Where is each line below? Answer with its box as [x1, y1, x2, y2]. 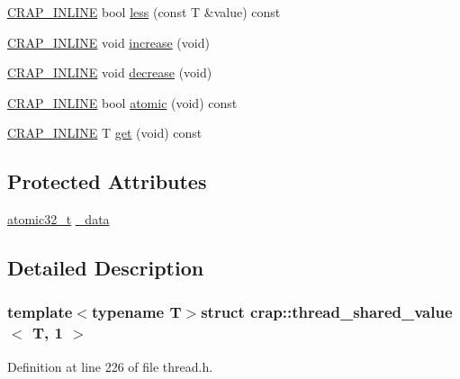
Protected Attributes [7, 167, 207, 195]
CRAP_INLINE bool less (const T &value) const [7, 3, 281, 21]
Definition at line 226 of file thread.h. [7, 356, 213, 375]
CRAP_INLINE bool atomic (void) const [7, 93, 238, 112]
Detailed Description [7, 254, 204, 282]
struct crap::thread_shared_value [201, 301, 453, 323]
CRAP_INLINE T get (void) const [7, 123, 203, 142]
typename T [91, 301, 182, 323]
